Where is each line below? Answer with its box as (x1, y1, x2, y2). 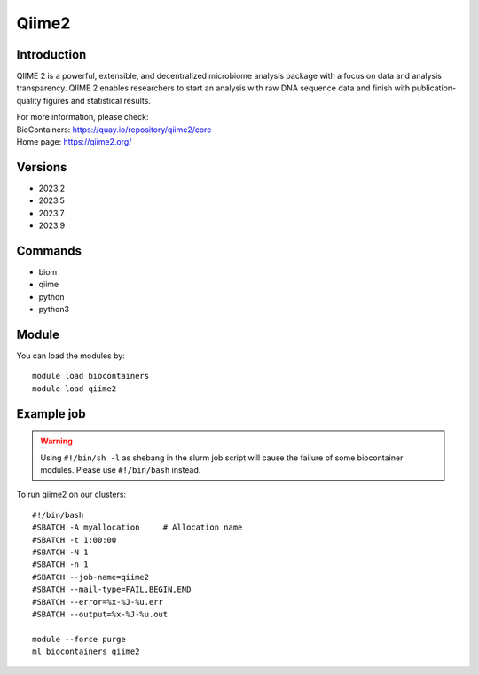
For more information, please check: (16, 112, 149, 122)
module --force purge (32, 634, 126, 644)
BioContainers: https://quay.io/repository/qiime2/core (16, 124, 212, 135)
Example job (16, 406, 86, 421)
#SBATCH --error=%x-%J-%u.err (32, 597, 164, 607)
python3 (38, 304, 70, 315)
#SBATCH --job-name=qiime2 (32, 572, 150, 582)
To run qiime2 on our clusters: (16, 489, 127, 500)
